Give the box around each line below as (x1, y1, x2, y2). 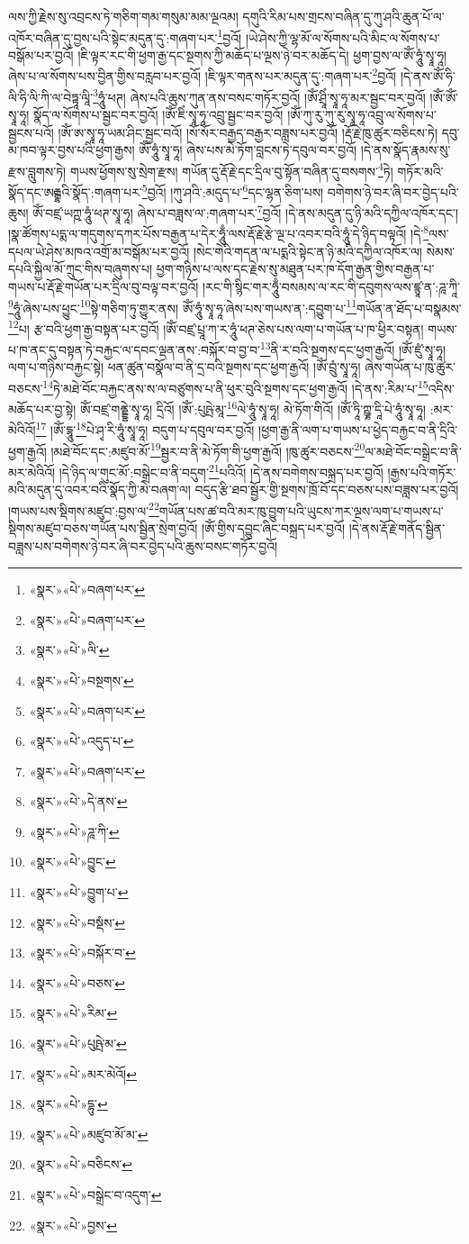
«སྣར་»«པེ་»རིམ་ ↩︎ (29, 1003, 118, 1022)
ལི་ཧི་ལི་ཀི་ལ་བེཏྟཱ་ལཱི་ (8, 87, 94, 106)
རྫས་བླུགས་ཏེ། (8, 161, 67, 180)
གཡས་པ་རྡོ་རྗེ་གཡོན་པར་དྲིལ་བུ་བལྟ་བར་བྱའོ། (8, 277, 199, 295)
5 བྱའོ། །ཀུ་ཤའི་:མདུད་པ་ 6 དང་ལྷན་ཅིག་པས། (141, 179, 324, 201)
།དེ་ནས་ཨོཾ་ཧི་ (400, 67, 455, 86)
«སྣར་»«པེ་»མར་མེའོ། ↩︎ (29, 1064, 137, 1083)
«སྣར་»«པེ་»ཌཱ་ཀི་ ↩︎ (29, 822, 120, 840)
